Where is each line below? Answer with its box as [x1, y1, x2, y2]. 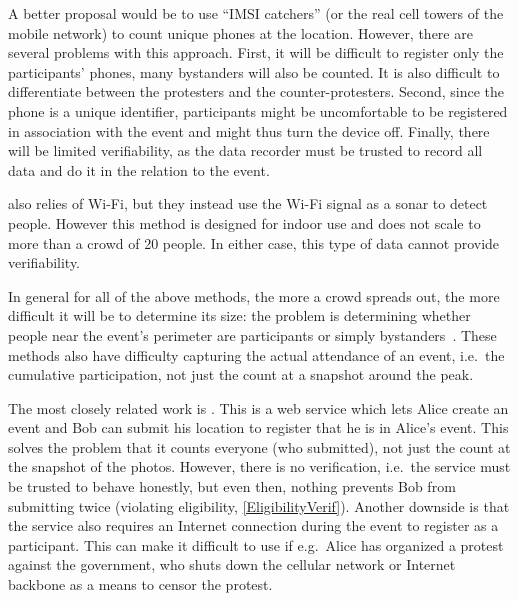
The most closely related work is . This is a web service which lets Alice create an [8, 397, 509, 418]
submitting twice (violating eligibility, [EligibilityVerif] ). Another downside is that [8, 495, 510, 516]
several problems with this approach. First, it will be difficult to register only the [8, 42, 504, 63]
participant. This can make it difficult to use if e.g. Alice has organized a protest [8, 534, 504, 555]
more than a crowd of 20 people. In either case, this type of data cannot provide [8, 232, 500, 253]
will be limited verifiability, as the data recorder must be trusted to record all [8, 140, 483, 161]
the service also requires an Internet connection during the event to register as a [8, 515, 499, 536]
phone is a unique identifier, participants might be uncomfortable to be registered [8, 100, 508, 121]
